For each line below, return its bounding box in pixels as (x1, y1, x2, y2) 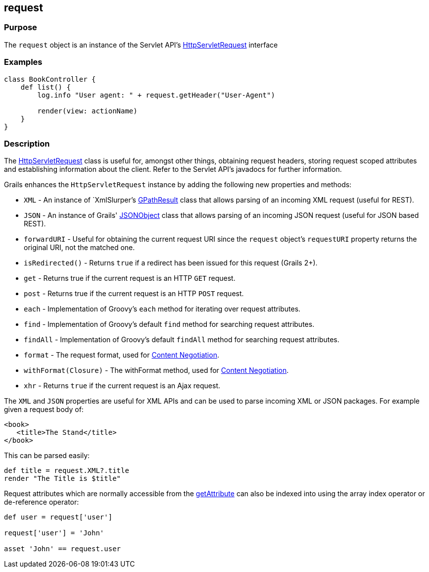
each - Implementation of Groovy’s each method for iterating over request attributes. (24, 305, 301, 313)
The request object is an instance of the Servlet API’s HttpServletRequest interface (4, 40, 278, 49)
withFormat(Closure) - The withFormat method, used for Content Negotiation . (24, 366, 289, 375)
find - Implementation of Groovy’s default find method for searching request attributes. (24, 320, 315, 329)
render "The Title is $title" (4, 474, 121, 483)
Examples (4, 57, 43, 67)
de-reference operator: (4, 498, 79, 507)
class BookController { (4, 75, 96, 83)
